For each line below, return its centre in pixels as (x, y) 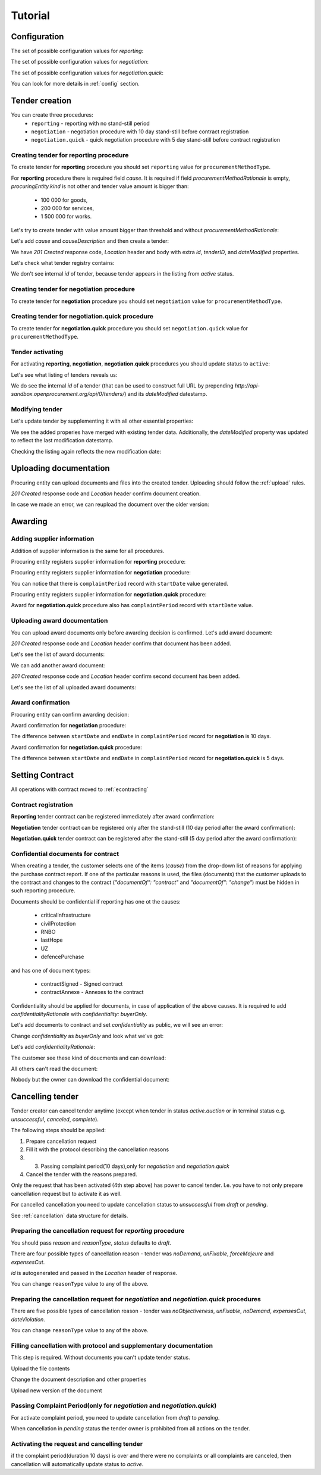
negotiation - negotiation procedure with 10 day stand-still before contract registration (140, 132)
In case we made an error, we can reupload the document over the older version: (110, 504)
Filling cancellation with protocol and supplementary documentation (112, 1346)
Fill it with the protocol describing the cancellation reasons (97, 1149)
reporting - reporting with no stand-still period (90, 123)
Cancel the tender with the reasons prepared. (81, 1174)
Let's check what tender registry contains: (63, 262)
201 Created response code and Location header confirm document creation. (106, 493)
